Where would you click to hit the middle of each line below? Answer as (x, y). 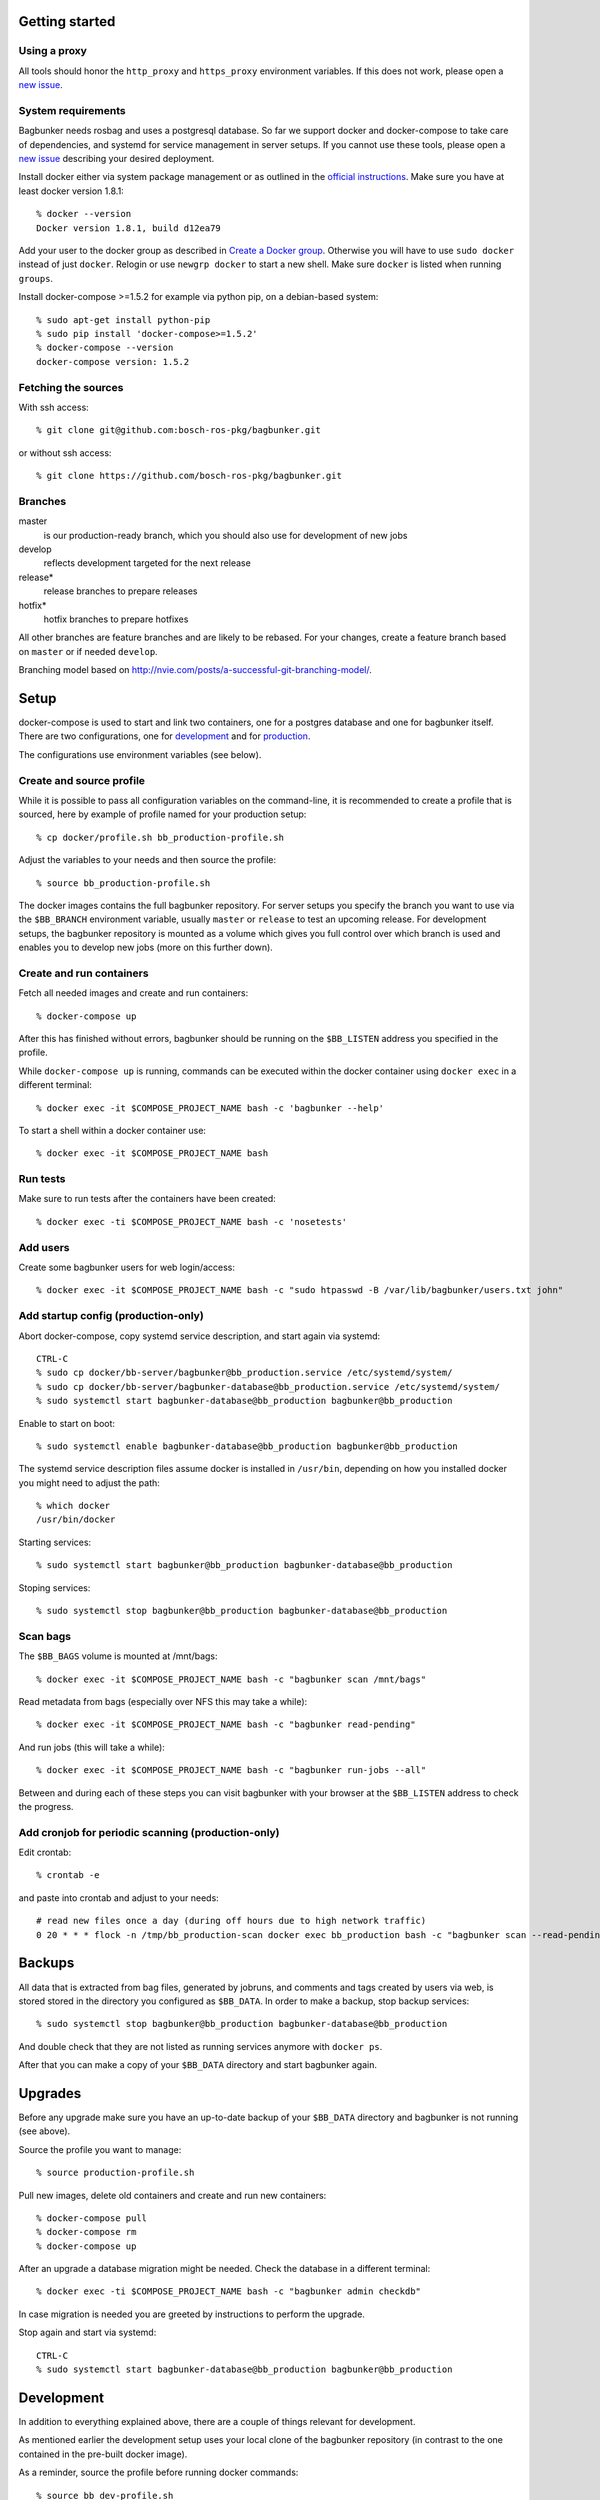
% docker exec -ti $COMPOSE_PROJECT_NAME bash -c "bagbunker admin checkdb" (229, 2291)
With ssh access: (53, 407)
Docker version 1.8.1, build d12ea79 (129, 228)
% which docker (73, 1506)
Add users (44, 1247)
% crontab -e (68, 1875)
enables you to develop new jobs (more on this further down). (146, 947)
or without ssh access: (65, 452)
